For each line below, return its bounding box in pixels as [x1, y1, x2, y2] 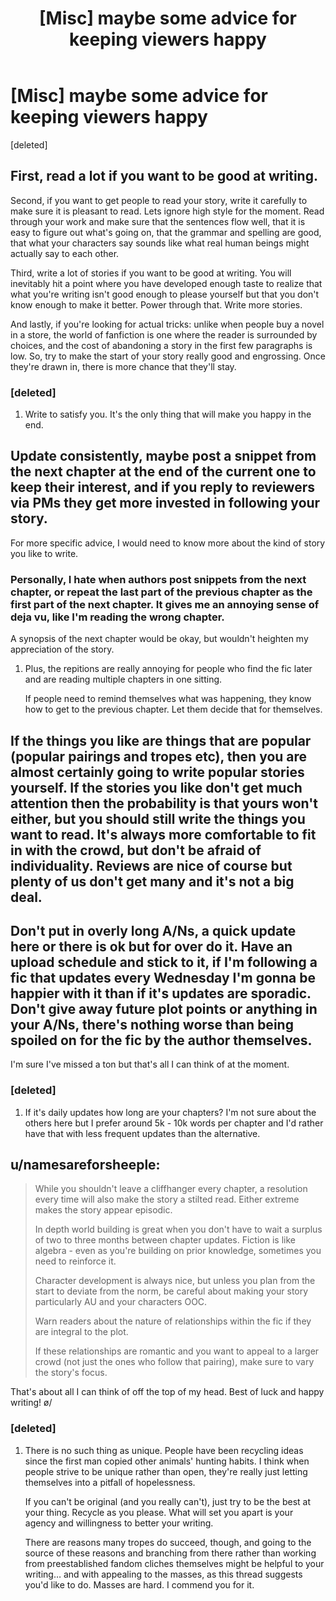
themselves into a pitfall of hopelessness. [24, 1476, 196, 1488]
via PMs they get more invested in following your [10, 495, 321, 512]
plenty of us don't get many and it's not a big [10, 873, 295, 890]
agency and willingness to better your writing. [24, 1517, 214, 1529]
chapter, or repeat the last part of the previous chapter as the [10, 585, 313, 599]
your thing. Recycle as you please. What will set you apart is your [24, 1506, 294, 1518]
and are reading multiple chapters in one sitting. [24, 673, 223, 686]
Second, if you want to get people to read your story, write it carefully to [10, 194, 308, 206]
